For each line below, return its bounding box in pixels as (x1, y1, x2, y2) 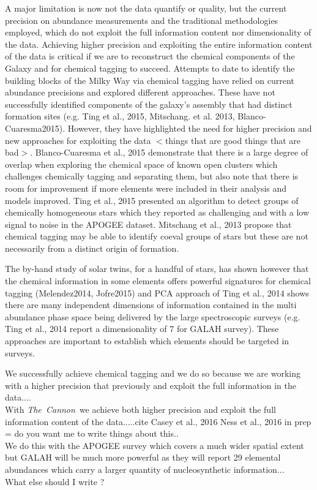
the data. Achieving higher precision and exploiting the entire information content (5, 37, 313, 50)
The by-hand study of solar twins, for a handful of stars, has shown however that (5, 262, 309, 275)
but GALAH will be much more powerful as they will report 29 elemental (5, 451, 281, 464)
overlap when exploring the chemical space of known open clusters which (5, 157, 278, 170)
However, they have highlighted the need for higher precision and (67, 121, 312, 134)
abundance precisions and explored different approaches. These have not (5, 86, 275, 99)
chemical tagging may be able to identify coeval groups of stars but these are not (5, 230, 308, 243)
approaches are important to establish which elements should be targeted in (5, 334, 289, 347)
